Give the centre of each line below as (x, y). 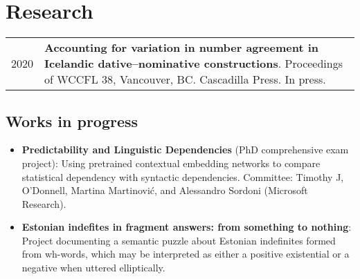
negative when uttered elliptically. (93, 268)
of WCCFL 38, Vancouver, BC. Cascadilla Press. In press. (185, 79)
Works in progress (72, 121)
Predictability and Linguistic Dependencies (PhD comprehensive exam (185, 150)
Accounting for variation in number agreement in (182, 48)
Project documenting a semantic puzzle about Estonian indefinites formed (179, 240)
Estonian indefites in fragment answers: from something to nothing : (187, 227)
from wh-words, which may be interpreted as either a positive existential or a (186, 254)
